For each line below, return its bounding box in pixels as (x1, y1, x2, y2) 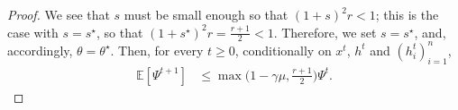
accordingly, (7, 40, 73, 59)
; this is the (375, 5, 439, 23)
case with (7, 22, 59, 41)
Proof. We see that (7, 5, 110, 23)
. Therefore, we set (273, 22, 377, 41)
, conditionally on (234, 40, 332, 59)
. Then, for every (110, 40, 204, 59)
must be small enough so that (124, 5, 289, 23)
